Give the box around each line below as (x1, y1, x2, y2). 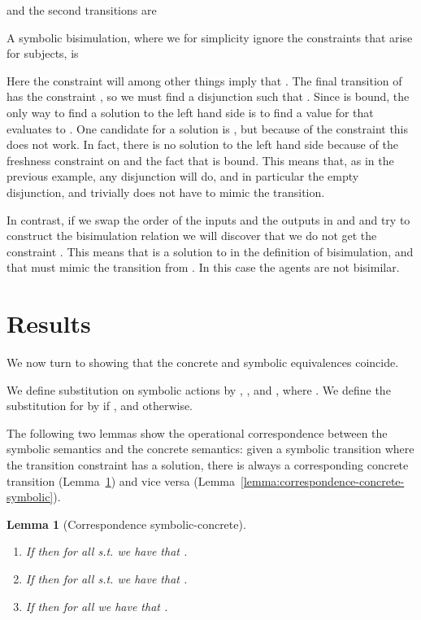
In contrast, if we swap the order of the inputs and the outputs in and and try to (7, 211, 410, 228)
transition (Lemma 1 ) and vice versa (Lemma (7, 472, 235, 489)
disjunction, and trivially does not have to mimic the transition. (7, 183, 325, 200)
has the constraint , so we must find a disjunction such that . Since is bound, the (7, 88, 410, 105)
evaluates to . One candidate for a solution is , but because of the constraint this (7, 120, 409, 137)
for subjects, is (7, 45, 79, 62)
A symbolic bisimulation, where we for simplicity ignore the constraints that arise (7, 28, 413, 46)
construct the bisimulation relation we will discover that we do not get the (7, 227, 377, 244)
